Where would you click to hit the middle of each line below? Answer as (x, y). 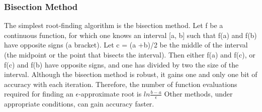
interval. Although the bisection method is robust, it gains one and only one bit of (131, 74)
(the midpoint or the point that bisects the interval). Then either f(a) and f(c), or (130, 54)
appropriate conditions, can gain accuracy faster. (79, 104)
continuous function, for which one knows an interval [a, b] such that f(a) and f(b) (130, 35)
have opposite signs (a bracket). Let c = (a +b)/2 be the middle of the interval (126, 45)
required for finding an (39, 94)
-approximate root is (110, 94)
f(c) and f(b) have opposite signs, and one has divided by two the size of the (121, 64)
